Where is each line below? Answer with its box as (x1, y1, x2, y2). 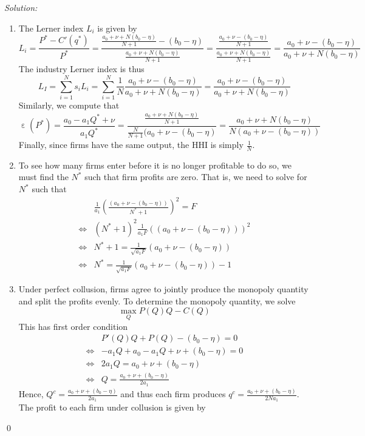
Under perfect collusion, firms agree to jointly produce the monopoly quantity (18, 283, 309, 295)
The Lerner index (18, 21, 84, 34)
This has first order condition (18, 320, 128, 332)
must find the (18, 170, 69, 183)
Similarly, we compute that (18, 99, 120, 112)
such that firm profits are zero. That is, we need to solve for (84, 170, 307, 183)
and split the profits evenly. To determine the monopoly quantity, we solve (18, 294, 296, 307)
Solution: (4, 1, 38, 13)
